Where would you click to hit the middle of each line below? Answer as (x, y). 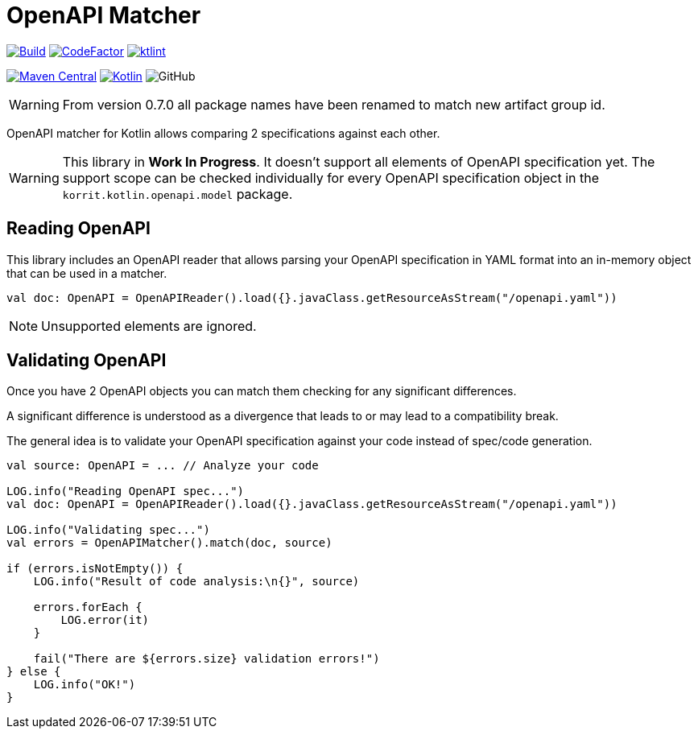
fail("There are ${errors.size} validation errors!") (207, 659)
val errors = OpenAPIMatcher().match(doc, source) (169, 543)
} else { (34, 672)
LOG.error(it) (105, 620)
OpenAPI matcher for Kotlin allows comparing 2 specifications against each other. (223, 133)
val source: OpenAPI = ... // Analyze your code (163, 466)
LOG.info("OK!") (85, 685)
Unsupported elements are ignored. (149, 326)
